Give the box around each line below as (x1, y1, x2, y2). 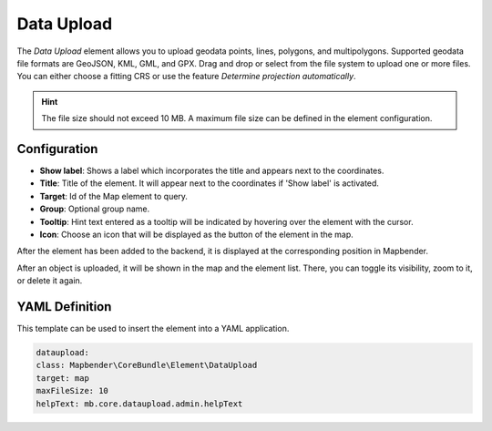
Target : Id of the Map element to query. (39, 190, 189, 201)
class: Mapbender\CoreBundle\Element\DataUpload (36, 360, 258, 371)
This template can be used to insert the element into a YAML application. (16, 323, 290, 334)
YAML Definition (16, 299, 112, 314)
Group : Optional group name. (39, 203, 150, 214)
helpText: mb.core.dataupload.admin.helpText (36, 398, 243, 409)
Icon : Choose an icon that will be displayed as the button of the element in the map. (39, 229, 354, 240)
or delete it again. (16, 275, 83, 286)
